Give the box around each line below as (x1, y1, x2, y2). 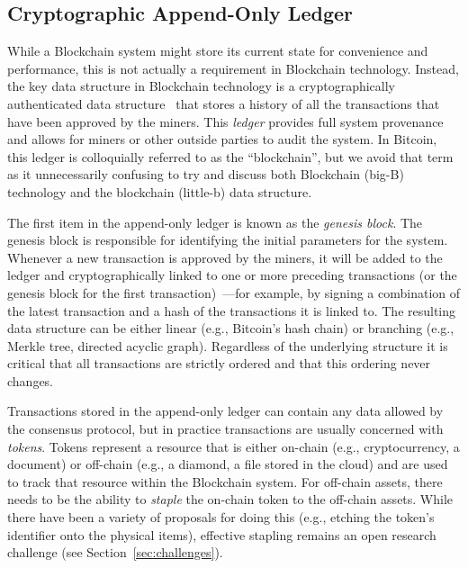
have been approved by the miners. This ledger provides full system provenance (7, 112, 444, 131)
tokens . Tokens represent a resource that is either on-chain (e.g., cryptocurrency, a (7, 437, 460, 455)
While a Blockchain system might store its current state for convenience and (7, 41, 428, 60)
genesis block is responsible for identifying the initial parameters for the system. (7, 230, 448, 249)
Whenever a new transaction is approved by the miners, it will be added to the (7, 248, 443, 266)
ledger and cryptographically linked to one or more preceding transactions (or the (7, 266, 457, 284)
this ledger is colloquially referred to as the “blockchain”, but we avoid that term (7, 147, 454, 166)
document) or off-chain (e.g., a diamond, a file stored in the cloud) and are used (7, 455, 448, 473)
